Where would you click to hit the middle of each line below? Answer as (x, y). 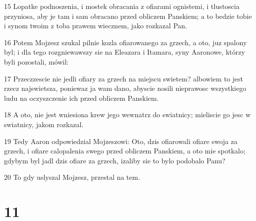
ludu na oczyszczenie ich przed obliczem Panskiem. (81, 98)
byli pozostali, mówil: (36, 61)
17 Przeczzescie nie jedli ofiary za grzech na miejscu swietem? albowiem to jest (124, 78)
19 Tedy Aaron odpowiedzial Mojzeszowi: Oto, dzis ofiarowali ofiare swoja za (121, 141)
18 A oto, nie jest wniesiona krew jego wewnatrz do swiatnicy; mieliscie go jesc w (127, 114)
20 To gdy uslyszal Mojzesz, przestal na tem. (72, 177)
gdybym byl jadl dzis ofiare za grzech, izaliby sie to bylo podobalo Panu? (115, 160)
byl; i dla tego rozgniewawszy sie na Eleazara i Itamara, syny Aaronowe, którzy (125, 52)
